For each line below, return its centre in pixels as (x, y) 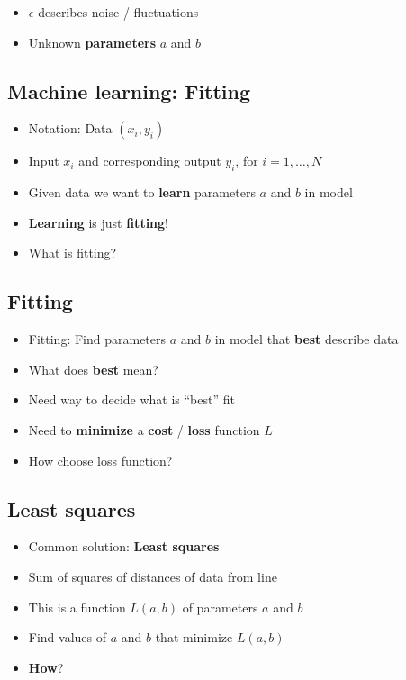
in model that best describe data (307, 339)
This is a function (77, 607)
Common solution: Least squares (124, 546)
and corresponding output (150, 161)
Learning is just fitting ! (99, 222)
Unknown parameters (92, 42)
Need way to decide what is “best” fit (131, 399)
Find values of (68, 637)
